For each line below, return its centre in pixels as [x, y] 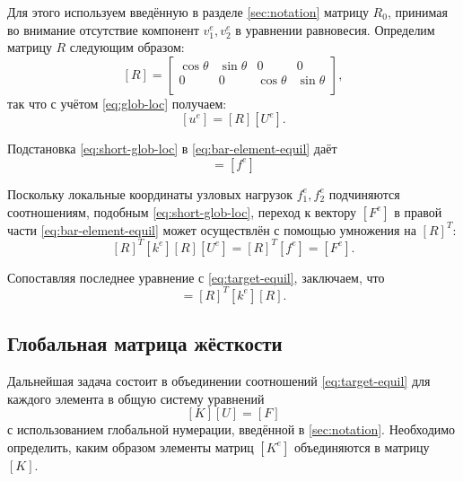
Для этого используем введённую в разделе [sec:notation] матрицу [188, 12]
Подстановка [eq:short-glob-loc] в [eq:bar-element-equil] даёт [172, 149]
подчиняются [364, 193]
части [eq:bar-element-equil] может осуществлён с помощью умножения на [212, 229]
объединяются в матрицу [362, 446]
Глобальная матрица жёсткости [145, 343]
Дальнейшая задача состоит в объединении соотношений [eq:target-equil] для [219, 380]
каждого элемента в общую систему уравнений [136, 398]
